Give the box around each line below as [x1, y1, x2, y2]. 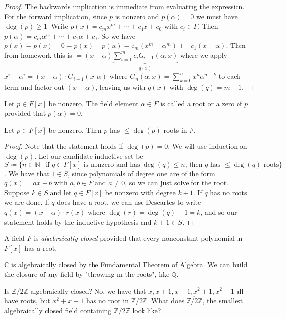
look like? [132, 305, 161, 315]
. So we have [97, 30, 135, 41]
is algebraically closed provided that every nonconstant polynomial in [34, 233, 243, 243]
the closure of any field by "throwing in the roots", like [4, 269, 170, 279]
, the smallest [202, 295, 243, 306]
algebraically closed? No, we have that [30, 285, 146, 296]
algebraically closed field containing [4, 305, 112, 315]
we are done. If [4, 197, 49, 207]
